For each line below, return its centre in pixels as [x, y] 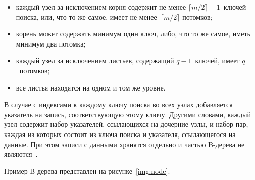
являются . [21, 154]
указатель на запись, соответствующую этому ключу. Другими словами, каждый [127, 114]
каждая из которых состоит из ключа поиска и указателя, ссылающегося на [120, 134]
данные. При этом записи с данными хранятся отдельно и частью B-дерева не [124, 144]
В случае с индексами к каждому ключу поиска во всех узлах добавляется [118, 104]
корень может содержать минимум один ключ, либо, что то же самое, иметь [133, 34]
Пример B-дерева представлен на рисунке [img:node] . [87, 171]
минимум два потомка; [51, 43]
